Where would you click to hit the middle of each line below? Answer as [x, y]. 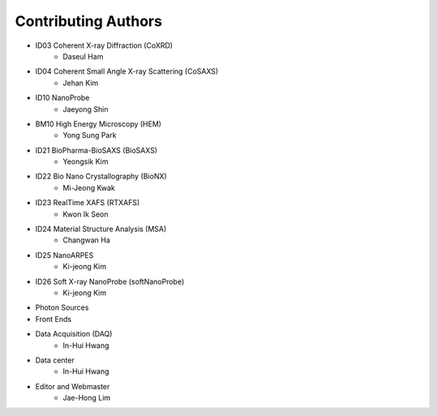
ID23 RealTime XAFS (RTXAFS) [88, 203]
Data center [55, 360]
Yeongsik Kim [86, 161]
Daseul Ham [83, 56]
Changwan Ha [87, 240]
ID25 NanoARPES [64, 255]
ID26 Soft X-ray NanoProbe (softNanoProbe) [110, 281]
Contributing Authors [88, 21]
